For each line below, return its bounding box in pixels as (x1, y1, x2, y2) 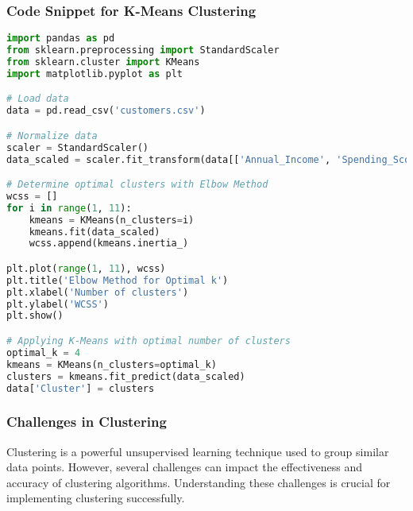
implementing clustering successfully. (6, 490, 185, 506)
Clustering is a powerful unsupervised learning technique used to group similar (6, 443, 389, 459)
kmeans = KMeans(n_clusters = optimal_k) (6, 358, 217, 370)
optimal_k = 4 (6, 346, 81, 358)
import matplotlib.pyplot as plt (6, 68, 183, 79)
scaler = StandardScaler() (6, 141, 149, 153)
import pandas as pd (6, 33, 115, 45)
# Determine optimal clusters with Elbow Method (6, 179, 268, 191)
